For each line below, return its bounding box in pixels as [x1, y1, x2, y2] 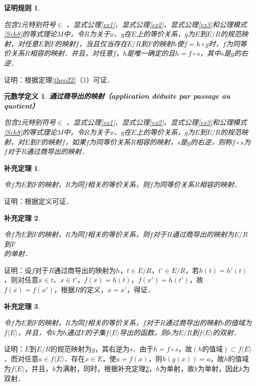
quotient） [4, 100, 39, 111]
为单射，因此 [197, 363, 239, 374]
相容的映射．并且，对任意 [30, 48, 113, 58]
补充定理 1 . [4, 162, 40, 173]
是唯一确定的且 [127, 48, 175, 58]
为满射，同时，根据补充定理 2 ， [56, 363, 156, 374]
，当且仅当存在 [79, 38, 128, 48]
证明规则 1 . [4, 2, 40, 12]
